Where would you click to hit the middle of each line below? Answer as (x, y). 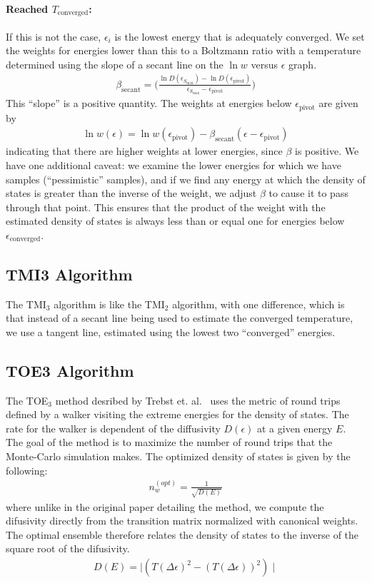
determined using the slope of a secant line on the (115, 64)
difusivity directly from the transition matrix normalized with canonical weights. (182, 521)
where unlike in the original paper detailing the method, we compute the (165, 506)
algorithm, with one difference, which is (258, 304)
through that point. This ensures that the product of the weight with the (166, 207)
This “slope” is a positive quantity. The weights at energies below (149, 103)
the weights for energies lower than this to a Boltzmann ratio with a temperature (184, 50)
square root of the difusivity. (68, 548)
